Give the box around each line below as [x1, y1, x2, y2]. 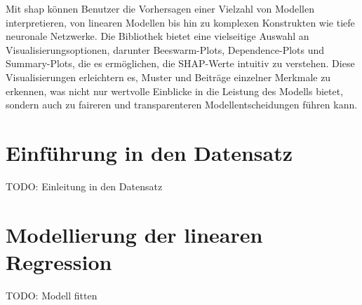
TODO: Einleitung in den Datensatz [6, 178, 163, 193]
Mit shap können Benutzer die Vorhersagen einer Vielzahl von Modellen [6, 1, 314, 15]
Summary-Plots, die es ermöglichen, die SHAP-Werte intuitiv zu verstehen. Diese [6, 56, 355, 71]
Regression [6, 247, 112, 276]
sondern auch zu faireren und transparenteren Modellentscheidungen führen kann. [6, 97, 358, 112]
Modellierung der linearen [6, 220, 263, 248]
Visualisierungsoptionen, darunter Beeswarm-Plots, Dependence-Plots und [6, 42, 325, 57]
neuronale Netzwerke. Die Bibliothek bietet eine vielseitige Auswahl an [6, 29, 309, 43]
